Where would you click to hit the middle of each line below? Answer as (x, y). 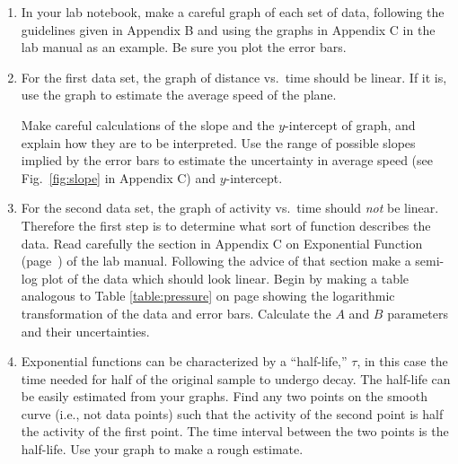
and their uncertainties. (85, 331)
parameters (418, 313)
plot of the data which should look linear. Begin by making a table (225, 278)
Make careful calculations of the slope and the (148, 124)
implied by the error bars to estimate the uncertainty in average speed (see (227, 160)
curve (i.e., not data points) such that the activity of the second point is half (232, 413)
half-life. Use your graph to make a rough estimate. (162, 449)
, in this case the (402, 361)
